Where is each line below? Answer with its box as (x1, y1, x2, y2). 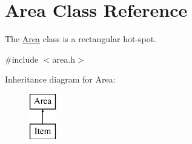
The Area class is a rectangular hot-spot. (5, 33, 157, 45)
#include (5, 52, 39, 65)
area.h (52, 52, 75, 65)
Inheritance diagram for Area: (5, 73, 116, 86)
